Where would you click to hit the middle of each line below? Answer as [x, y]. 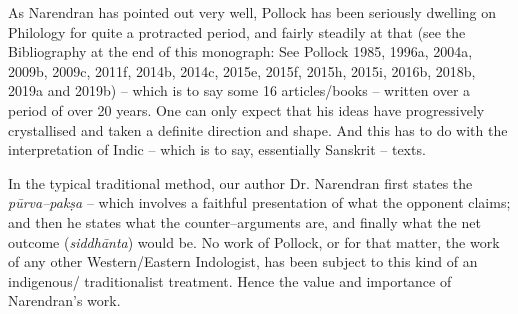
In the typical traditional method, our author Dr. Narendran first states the [240, 182]
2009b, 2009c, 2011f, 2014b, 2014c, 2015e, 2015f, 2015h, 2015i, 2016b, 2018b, [242, 70]
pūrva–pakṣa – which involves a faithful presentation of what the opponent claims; [259, 202]
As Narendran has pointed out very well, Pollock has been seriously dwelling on [252, 12]
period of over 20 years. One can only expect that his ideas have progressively [246, 109]
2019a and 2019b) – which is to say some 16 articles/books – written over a [239, 90]
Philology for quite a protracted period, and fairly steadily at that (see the [237, 31]
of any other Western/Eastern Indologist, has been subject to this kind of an [243, 261]
